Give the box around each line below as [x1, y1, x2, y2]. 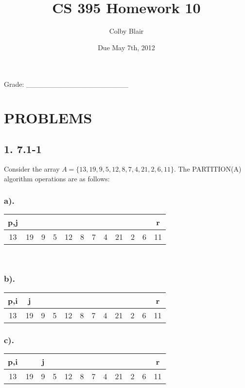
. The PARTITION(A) [174, 164, 242, 174]
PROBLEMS [4, 108, 92, 128]
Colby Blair [109, 26, 144, 36]
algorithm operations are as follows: [4, 174, 110, 184]
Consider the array [4, 164, 60, 174]
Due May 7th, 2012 [98, 42, 155, 52]
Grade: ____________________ [4, 79, 129, 89]
